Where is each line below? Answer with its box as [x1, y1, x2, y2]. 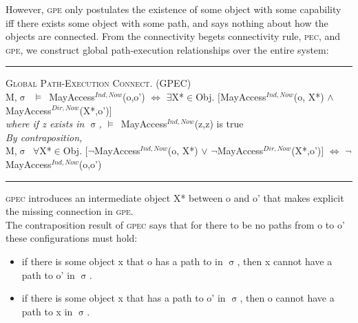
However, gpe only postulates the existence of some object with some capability [6, 2, 341, 16]
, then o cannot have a [240, 291, 335, 305]
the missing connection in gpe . [6, 204, 134, 218]
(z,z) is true [194, 116, 244, 131]
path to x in [21, 304, 73, 318]
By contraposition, [6, 129, 83, 144]
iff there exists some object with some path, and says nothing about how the [6, 15, 328, 30]
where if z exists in [6, 116, 85, 131]
